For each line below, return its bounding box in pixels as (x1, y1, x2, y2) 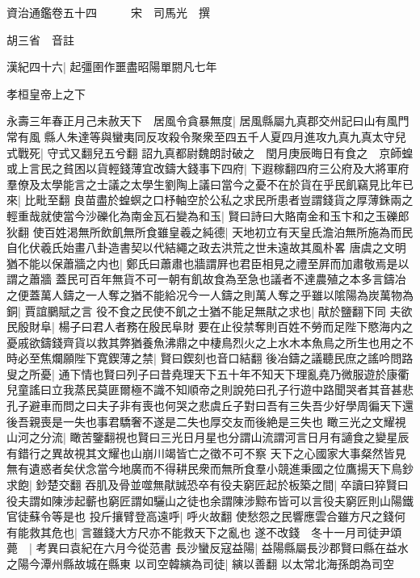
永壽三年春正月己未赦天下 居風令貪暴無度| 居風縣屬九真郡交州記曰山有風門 (6, 112, 409, 129)
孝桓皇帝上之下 (6, 85, 86, 102)
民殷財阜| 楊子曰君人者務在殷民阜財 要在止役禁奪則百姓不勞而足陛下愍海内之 (6, 318, 414, 335)
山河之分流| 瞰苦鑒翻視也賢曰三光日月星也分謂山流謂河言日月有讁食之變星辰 (6, 429, 409, 446)
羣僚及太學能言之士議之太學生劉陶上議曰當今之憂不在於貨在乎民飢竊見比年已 (6, 175, 414, 192)
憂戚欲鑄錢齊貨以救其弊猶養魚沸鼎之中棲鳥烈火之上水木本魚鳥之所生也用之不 (6, 333, 414, 350)
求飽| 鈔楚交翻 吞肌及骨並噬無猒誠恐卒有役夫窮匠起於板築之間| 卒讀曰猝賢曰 (6, 476, 409, 493)
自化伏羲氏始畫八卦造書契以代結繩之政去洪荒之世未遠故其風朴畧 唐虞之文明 (6, 239, 406, 256)
